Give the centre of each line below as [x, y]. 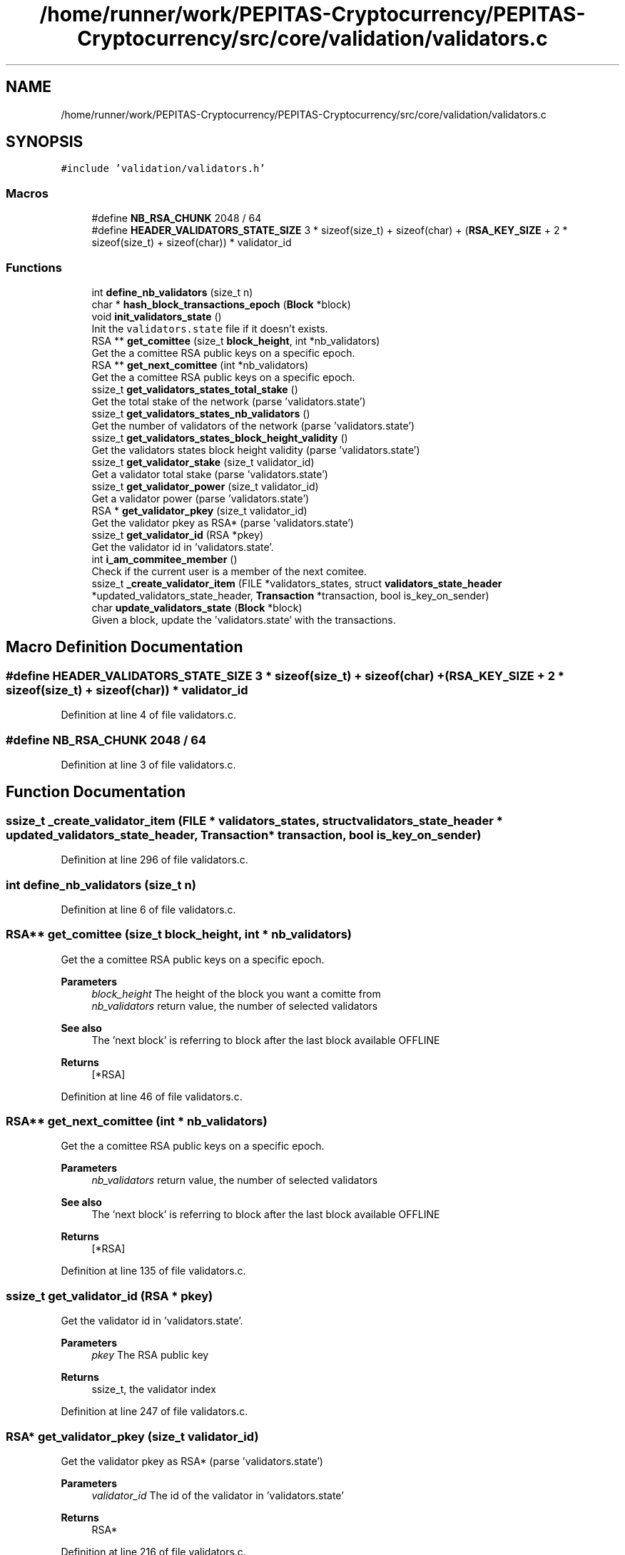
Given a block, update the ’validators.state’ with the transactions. [244, 619]
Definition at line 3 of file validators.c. [148, 764]
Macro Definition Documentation [125, 647]
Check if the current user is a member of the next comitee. [229, 571]
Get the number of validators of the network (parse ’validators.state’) [253, 425]
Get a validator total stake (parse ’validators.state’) [210, 474]
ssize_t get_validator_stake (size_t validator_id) [203, 462]
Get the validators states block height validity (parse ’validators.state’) [256, 450]
